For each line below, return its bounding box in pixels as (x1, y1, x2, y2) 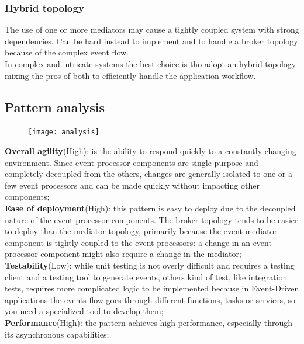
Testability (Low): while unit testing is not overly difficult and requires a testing (5, 259, 295, 271)
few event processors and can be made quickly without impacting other (5, 179, 260, 191)
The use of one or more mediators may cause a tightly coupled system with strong (5, 23, 299, 36)
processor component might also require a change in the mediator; (5, 248, 241, 260)
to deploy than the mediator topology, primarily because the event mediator (5, 225, 278, 237)
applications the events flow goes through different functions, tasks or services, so (5, 293, 296, 305)
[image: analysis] (28, 128, 99, 137)
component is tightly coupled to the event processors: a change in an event (5, 236, 272, 248)
